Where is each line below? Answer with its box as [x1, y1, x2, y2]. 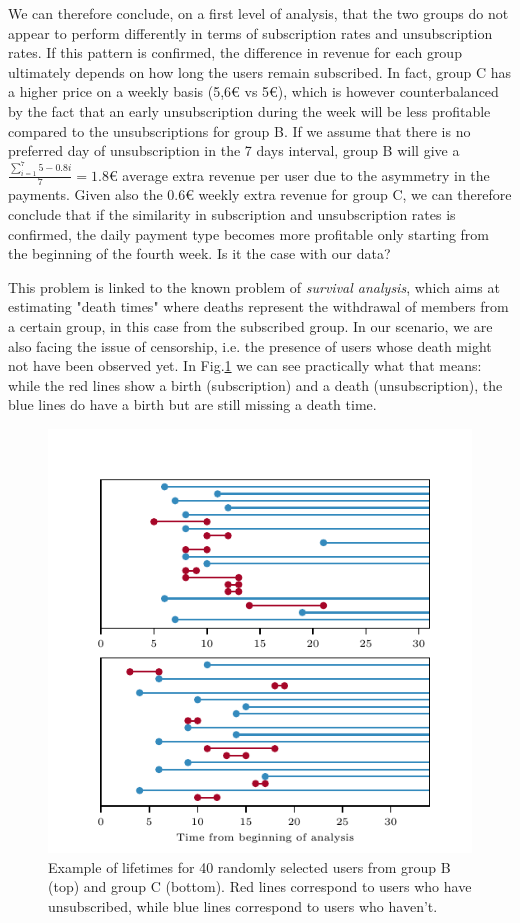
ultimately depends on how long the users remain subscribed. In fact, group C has [8, 61, 512, 82]
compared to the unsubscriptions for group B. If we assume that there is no [8, 120, 471, 141]
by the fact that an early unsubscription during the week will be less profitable [8, 100, 491, 121]
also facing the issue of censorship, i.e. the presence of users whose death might [8, 335, 492, 356]
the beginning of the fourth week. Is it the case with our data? [8, 243, 391, 264]
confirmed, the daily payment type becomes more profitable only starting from [8, 223, 490, 244]
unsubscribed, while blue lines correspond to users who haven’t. [48, 895, 438, 916]
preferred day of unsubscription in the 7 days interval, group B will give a [8, 140, 460, 161]
